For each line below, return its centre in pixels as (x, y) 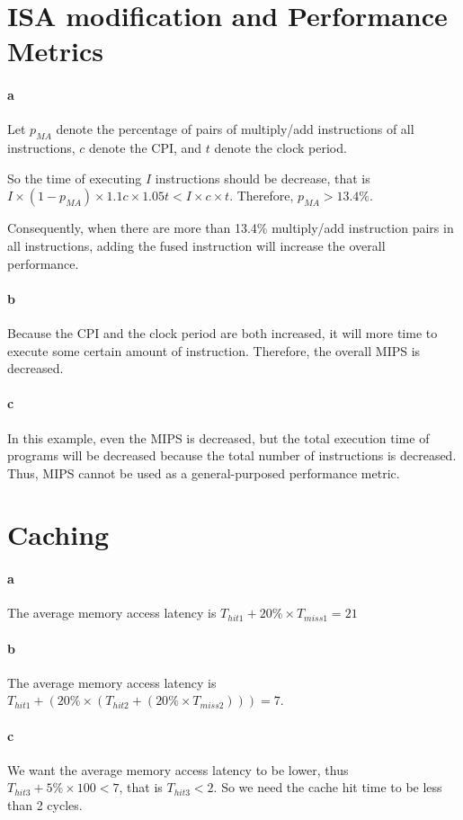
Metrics (56, 51)
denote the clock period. (280, 148)
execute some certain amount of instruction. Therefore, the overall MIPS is (214, 350)
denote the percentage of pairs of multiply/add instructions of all (235, 129)
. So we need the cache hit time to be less (328, 787)
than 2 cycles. (45, 805)
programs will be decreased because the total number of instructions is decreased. (232, 455)
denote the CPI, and (146, 148)
